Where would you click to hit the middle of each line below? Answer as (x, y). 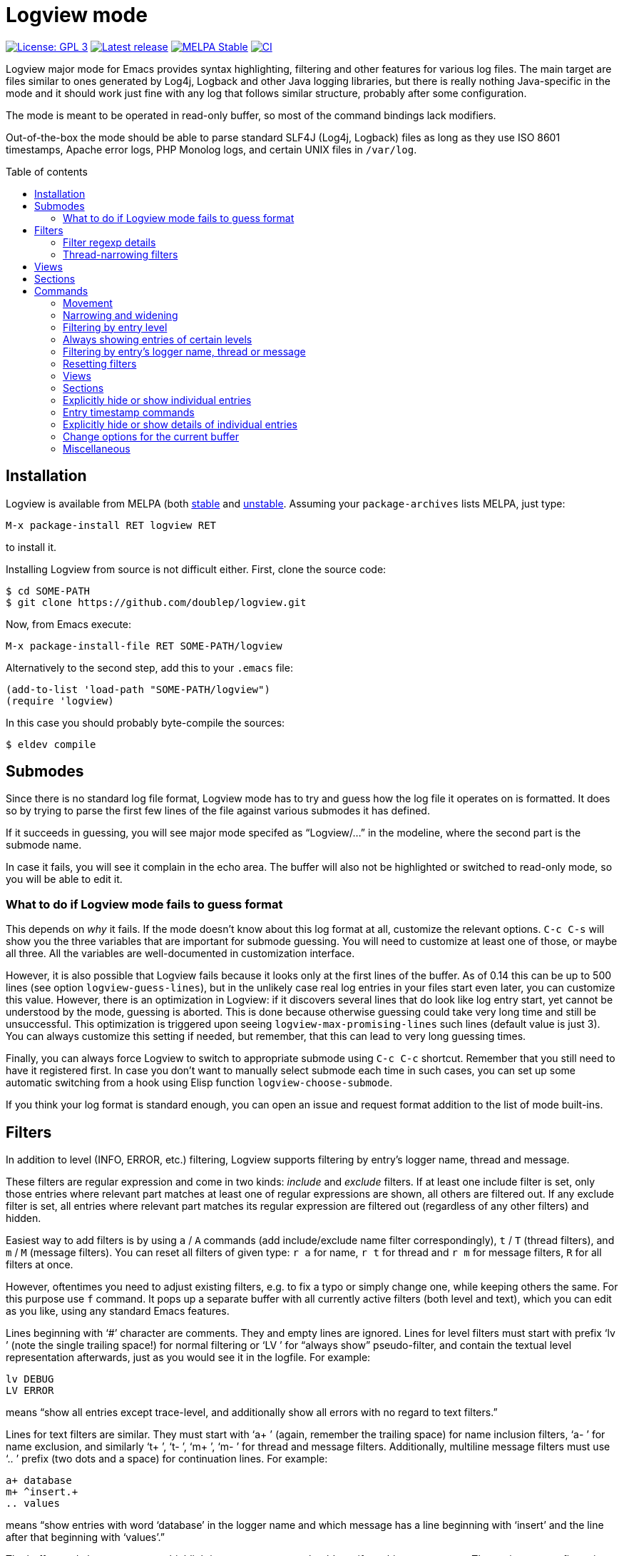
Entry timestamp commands (129, 412)
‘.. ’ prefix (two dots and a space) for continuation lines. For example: (167, 1459)
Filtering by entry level (115, 327)
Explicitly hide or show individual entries (157, 400)
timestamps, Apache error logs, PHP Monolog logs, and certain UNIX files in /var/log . (211, 149)
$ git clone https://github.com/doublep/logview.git (156, 602)
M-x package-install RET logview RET (111, 525)
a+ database (39, 1481)
